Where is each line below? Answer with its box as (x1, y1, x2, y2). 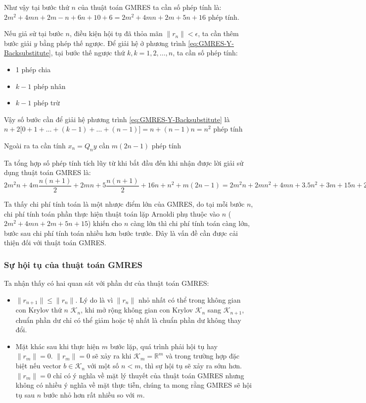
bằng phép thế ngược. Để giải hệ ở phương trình (39, 38, 186, 48)
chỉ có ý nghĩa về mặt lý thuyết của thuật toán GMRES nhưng (53, 370, 244, 380)
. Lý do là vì (75, 294, 113, 305)
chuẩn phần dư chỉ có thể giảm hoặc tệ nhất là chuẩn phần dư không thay (15, 314, 241, 325)
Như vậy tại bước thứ (4, 2, 69, 12)
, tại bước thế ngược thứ (50, 47, 125, 58)
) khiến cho (88, 218, 122, 228)
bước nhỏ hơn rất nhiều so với (43, 389, 135, 400)
